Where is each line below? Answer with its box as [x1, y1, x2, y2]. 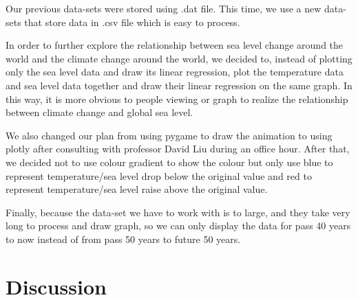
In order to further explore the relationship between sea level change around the [6, 38, 344, 52]
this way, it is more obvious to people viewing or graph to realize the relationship [6, 91, 348, 106]
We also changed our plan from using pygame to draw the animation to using [6, 128, 333, 142]
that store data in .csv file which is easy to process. [24, 14, 240, 29]
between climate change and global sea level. [6, 105, 193, 119]
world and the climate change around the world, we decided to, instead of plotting [6, 51, 352, 65]
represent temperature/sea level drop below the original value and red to [6, 168, 312, 183]
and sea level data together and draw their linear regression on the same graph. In [6, 78, 352, 92]
